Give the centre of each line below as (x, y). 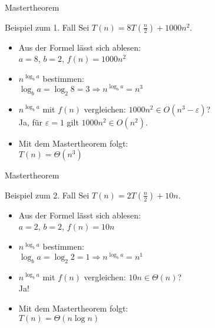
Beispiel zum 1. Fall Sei (47, 27)
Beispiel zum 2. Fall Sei (47, 195)
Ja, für (31, 122)
